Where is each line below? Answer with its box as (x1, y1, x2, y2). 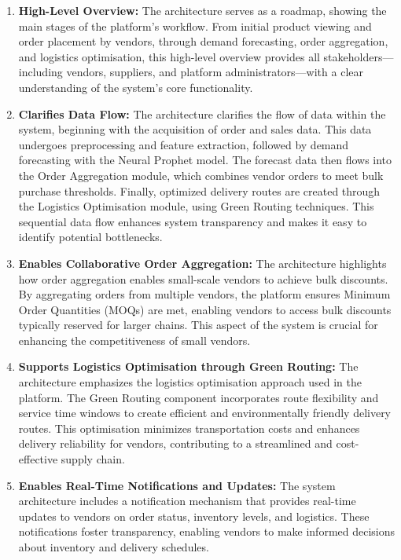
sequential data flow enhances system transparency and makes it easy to (18, 213, 367, 229)
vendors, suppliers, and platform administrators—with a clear (66, 64, 363, 80)
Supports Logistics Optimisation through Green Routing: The (18, 358, 359, 375)
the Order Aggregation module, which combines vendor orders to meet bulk (18, 167, 384, 183)
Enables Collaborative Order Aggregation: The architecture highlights (18, 254, 387, 271)
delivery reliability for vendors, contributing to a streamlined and (18, 435, 333, 452)
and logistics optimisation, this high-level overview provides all (18, 48, 320, 64)
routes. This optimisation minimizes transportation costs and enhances (18, 419, 360, 436)
